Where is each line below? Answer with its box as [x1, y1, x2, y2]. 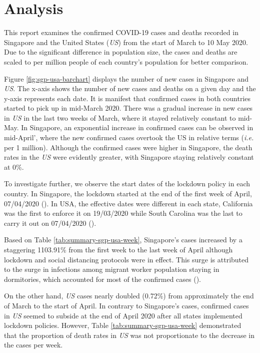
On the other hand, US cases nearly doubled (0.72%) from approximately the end [4, 290, 254, 301]
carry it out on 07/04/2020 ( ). [4, 217, 96, 228]
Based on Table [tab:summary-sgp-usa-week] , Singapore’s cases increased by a [4, 234, 242, 245]
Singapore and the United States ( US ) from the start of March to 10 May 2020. [4, 37, 248, 47]
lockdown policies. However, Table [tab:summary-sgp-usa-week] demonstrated [4, 320, 241, 330]
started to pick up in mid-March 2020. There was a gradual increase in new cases [4, 103, 253, 113]
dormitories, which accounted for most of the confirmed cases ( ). [4, 273, 201, 284]
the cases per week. [4, 339, 63, 350]
